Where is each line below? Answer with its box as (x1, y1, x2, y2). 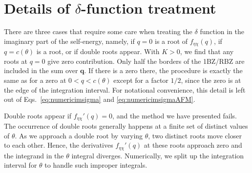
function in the (200, 26, 245, 37)
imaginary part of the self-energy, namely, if (4, 36, 135, 46)
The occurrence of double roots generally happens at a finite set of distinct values (4, 121, 248, 131)
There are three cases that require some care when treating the (4, 26, 192, 37)
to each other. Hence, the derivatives (4, 140, 113, 150)
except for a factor (113, 75, 168, 85)
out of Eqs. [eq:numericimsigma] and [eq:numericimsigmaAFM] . (4, 94, 195, 104)
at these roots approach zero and (144, 140, 242, 150)
